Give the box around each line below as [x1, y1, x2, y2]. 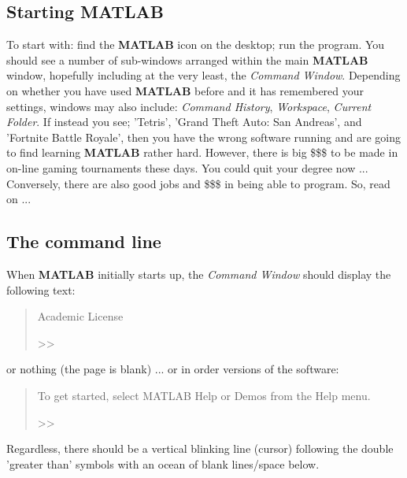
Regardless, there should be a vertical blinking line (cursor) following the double [6, 440, 394, 457]
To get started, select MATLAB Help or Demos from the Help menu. [37, 387, 371, 403]
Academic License [37, 308, 124, 324]
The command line [6, 229, 161, 254]
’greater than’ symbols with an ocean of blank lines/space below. [6, 455, 320, 472]
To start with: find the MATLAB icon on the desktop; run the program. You [6, 36, 385, 53]
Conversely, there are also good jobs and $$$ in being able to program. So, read [6, 175, 390, 191]
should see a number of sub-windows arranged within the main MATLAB [6, 51, 368, 68]
